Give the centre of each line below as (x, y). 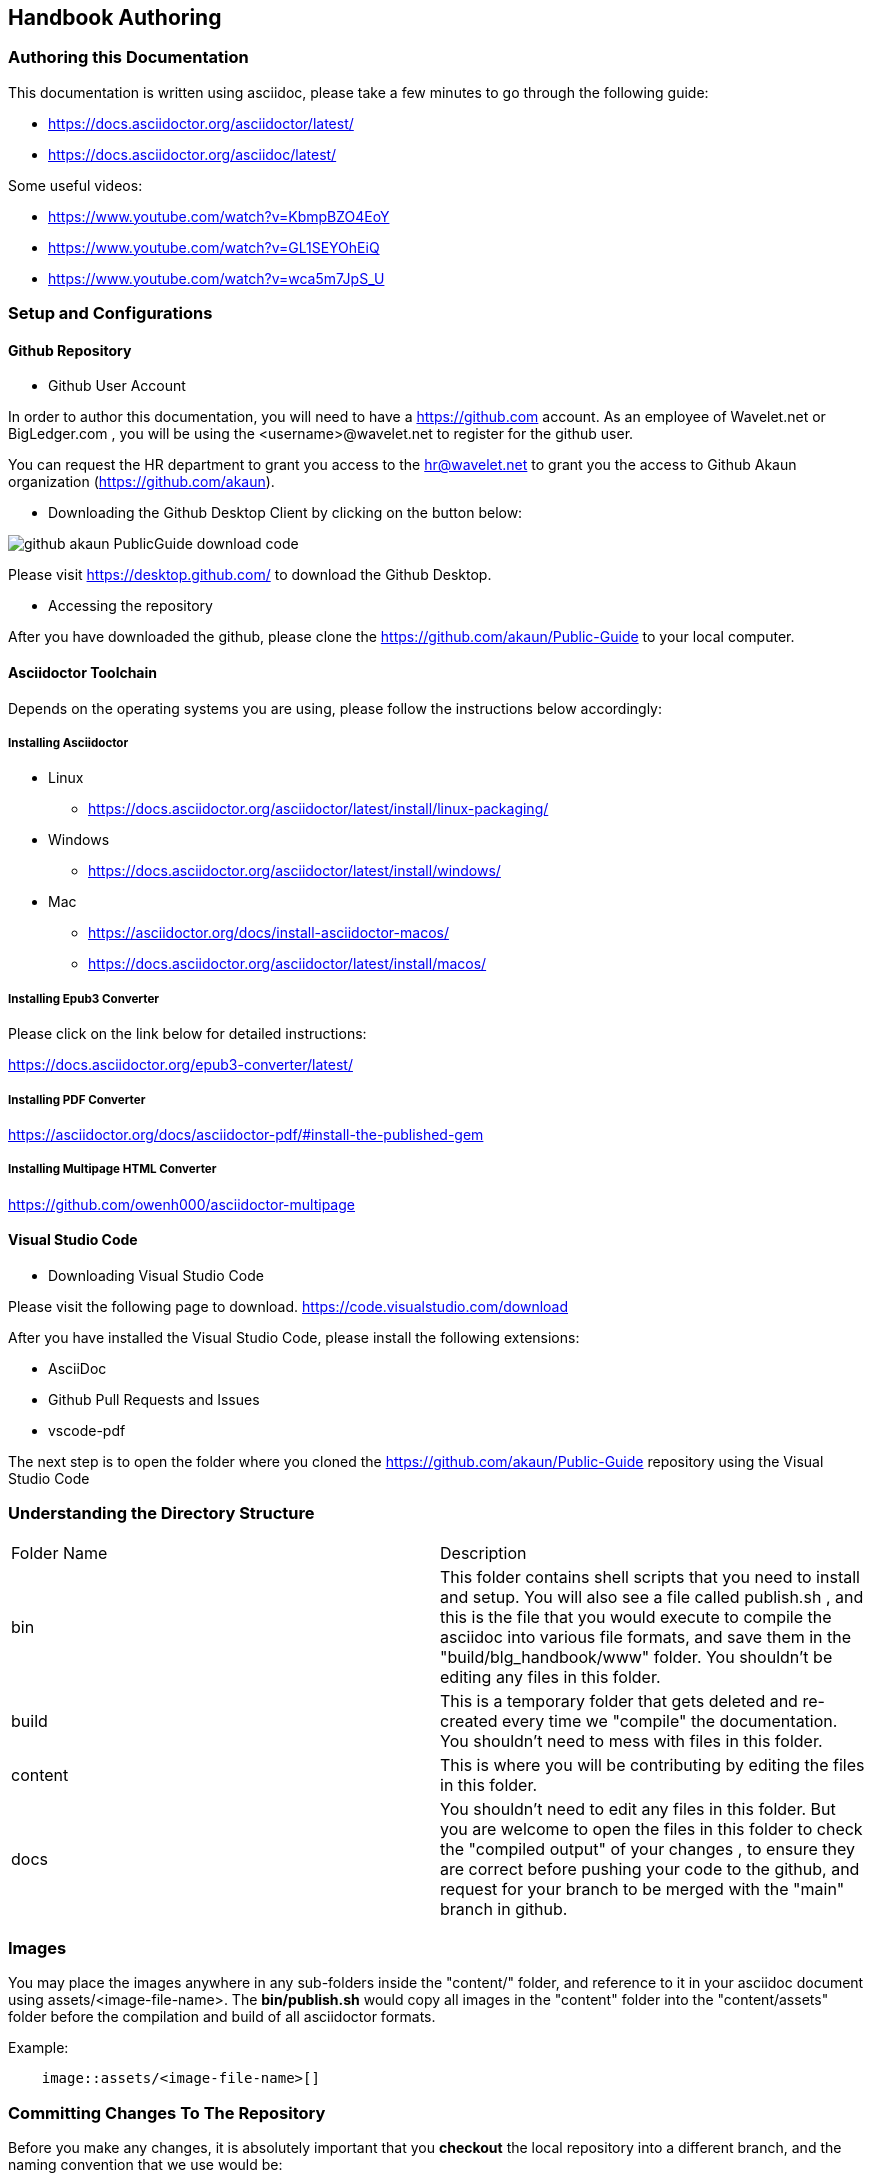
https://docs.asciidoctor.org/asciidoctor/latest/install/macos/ (287, 964)
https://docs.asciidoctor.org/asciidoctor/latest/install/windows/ (294, 871)
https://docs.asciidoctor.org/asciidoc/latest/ (192, 154)
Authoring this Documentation (128, 57)
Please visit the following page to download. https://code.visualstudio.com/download (288, 1306)
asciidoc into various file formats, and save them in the (646, 1636)
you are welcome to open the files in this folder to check (651, 1828)
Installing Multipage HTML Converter (112, 1169)
